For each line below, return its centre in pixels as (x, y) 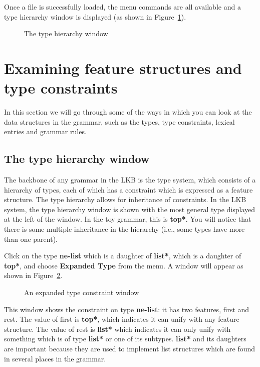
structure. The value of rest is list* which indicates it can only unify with (117, 329)
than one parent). (31, 239)
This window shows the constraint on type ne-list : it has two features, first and (127, 309)
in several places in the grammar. (55, 358)
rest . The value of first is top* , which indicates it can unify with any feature (122, 319)
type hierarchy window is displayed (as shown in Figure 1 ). (95, 16)
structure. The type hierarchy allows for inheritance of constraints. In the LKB (125, 199)
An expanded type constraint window (82, 292)
